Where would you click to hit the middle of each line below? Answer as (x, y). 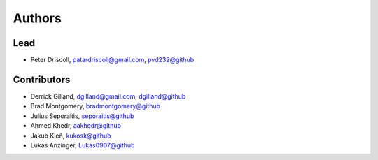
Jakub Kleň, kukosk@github (71, 136)
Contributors (42, 79)
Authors (37, 18)
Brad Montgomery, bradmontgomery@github (96, 106)
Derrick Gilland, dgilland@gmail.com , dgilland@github (108, 96)
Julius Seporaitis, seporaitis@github (82, 116)
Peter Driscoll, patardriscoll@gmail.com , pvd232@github (112, 60)
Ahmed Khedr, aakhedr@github (76, 126)
